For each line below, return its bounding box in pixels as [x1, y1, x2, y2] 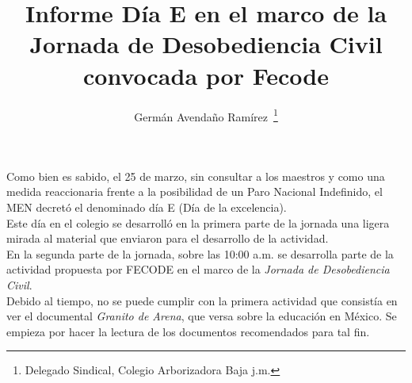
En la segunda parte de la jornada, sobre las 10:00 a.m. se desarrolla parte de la [6, 245, 394, 262]
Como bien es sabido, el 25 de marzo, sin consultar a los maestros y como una [6, 167, 385, 184]
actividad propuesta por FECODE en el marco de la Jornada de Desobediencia [6, 261, 390, 278]
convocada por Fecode [83, 59, 329, 91]
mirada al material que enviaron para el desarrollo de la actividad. [6, 230, 329, 247]
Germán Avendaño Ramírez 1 [134, 105, 278, 124]
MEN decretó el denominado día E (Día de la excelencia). [6, 198, 287, 215]
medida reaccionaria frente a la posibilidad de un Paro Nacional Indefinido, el [6, 183, 383, 200]
